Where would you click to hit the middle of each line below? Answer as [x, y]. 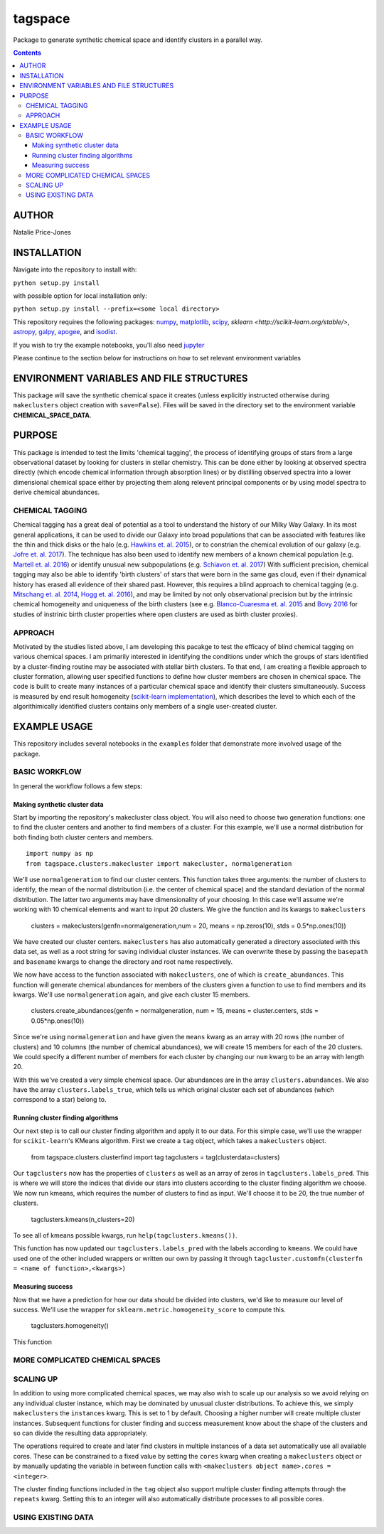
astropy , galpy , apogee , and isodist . [65, 332]
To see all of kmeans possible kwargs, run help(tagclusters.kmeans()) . [125, 1235]
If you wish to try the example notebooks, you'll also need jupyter [109, 345]
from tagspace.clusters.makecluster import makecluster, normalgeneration [159, 863]
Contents [27, 53]
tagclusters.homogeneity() [70, 1326]
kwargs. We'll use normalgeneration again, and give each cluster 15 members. [132, 994]
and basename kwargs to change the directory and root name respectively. [123, 961]
